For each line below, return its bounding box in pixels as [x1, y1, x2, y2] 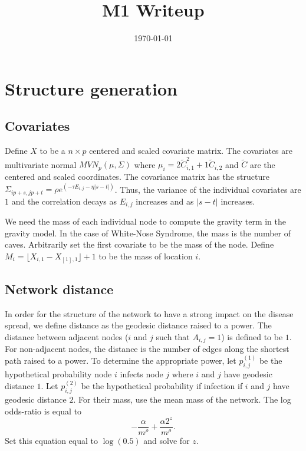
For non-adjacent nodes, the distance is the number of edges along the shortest [5, 343, 289, 355]
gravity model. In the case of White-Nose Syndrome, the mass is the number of [5, 226, 291, 239]
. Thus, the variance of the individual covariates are [114, 183, 301, 195]
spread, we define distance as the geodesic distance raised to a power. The [5, 319, 272, 331]
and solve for [143, 434, 190, 446]
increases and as [136, 195, 194, 207]
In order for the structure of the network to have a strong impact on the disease [5, 307, 294, 320]
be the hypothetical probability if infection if [81, 380, 243, 392]
